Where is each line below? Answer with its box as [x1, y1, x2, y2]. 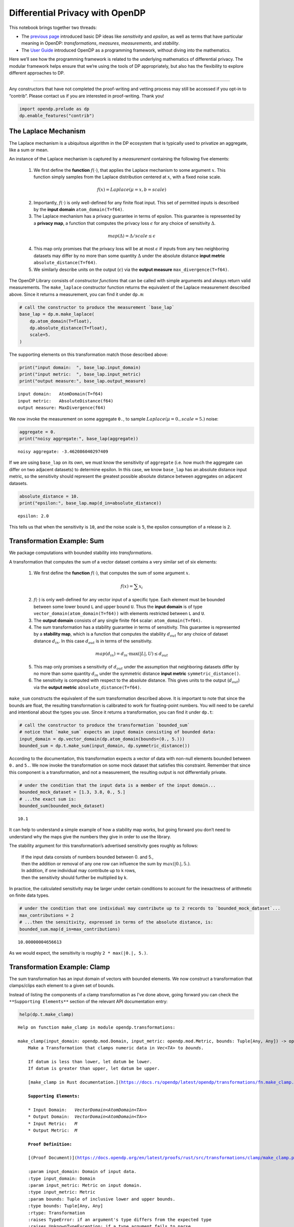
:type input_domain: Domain [27, 1175, 96, 1181]
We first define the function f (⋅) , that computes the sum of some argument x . [33, 570, 190, 576]
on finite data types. [9, 892, 50, 898]
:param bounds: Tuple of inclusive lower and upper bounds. [27, 1196, 176, 1202]
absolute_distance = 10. [19, 493, 79, 499]
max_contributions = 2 [19, 912, 74, 918]
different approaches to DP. [9, 70, 65, 76]
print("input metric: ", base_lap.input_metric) [19, 372, 141, 377]
